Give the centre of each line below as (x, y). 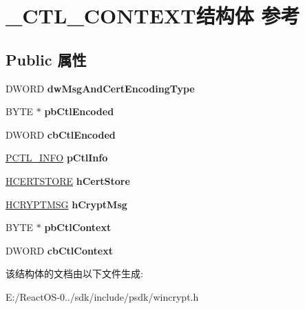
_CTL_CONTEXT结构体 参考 (153, 16)
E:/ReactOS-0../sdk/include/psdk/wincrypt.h (102, 296)
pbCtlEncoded (79, 111)
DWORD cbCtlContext (59, 250)
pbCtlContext (78, 227)
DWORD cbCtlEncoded (61, 134)
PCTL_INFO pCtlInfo (57, 158)
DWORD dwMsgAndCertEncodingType (100, 88)
